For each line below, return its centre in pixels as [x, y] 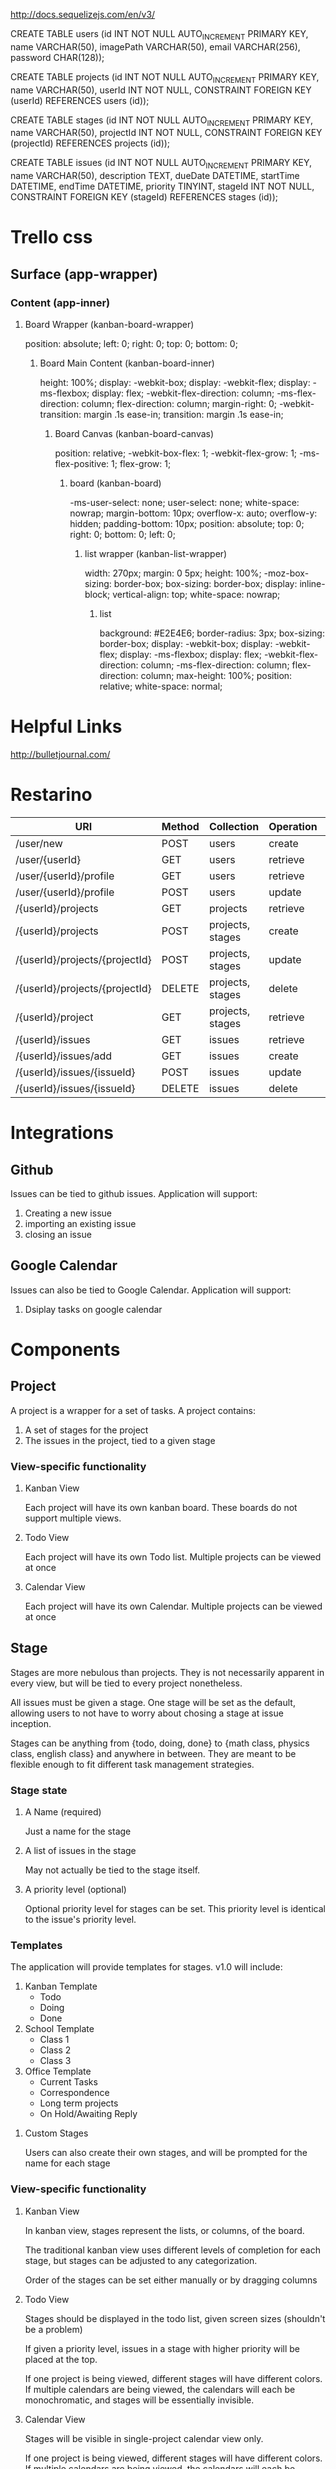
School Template [59, 2029]
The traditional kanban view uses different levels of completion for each [172, 2250]
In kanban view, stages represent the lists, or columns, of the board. [164, 2230]
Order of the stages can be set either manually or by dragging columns [171, 2280]
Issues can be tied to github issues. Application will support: [134, 1193]
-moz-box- [286, 573]
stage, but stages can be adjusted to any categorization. [141, 2260]
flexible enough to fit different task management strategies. [132, 1764]
